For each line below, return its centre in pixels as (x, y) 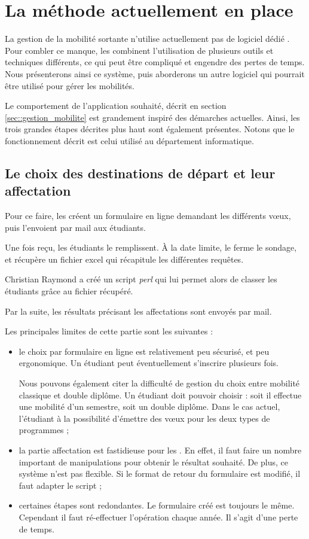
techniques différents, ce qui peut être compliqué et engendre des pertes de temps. (155, 62)
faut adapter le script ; (60, 485)
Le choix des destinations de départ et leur (140, 173)
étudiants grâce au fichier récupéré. (69, 291)
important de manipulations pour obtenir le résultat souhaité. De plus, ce (154, 462)
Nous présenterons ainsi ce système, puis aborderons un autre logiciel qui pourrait (155, 73)
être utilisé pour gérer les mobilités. (70, 85)
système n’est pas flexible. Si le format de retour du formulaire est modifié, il (160, 473)
